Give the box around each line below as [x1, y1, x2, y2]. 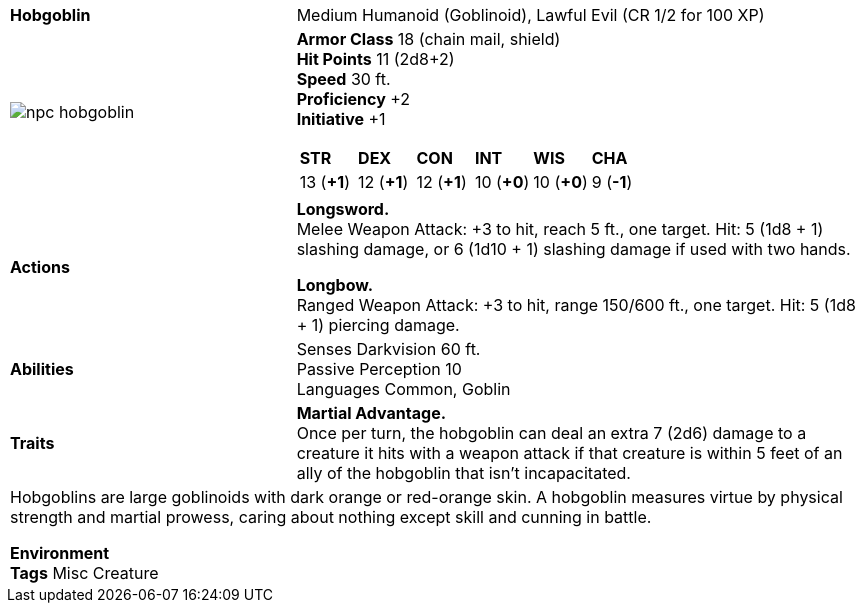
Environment [10, 543, 110, 563]
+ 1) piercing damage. [296, 315, 460, 335]
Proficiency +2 [296, 89, 411, 109]
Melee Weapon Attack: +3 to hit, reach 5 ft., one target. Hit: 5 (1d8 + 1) [296, 219, 824, 239]
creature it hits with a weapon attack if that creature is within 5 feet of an [296, 443, 843, 463]
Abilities [10, 359, 74, 379]
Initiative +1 [296, 109, 386, 129]
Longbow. [296, 275, 374, 295]
